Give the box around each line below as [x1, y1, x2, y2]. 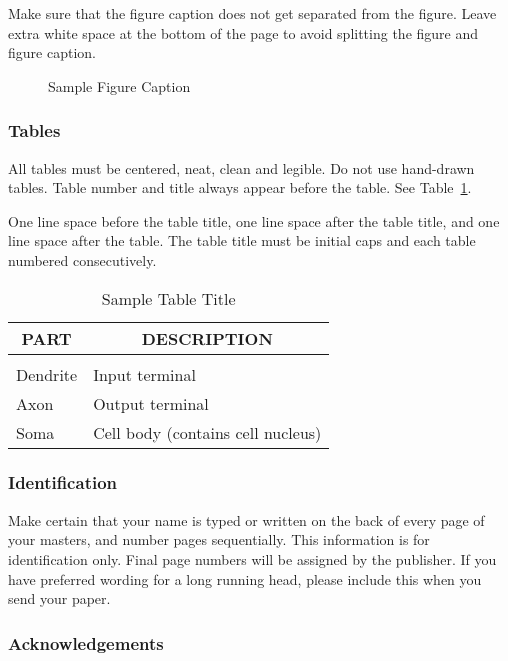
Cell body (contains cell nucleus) [93, 420, 322, 444]
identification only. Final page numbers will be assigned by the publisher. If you [8, 548, 497, 569]
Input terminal [93, 362, 196, 386]
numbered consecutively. [8, 249, 157, 270]
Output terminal [93, 391, 209, 415]
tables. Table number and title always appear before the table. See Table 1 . [8, 177, 472, 198]
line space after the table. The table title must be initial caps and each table [8, 230, 476, 251]
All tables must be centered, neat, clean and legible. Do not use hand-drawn [8, 157, 475, 178]
